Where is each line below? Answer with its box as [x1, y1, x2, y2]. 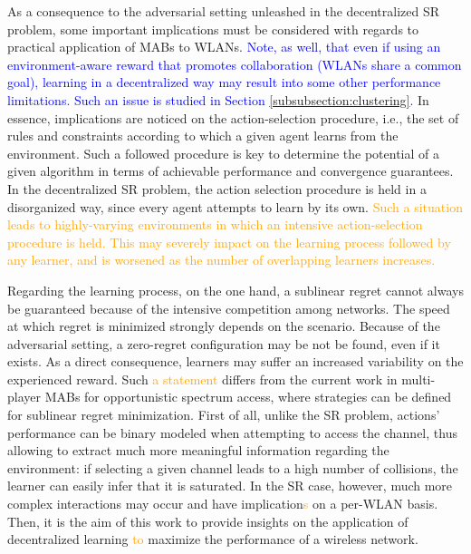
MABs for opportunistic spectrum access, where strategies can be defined [44, 387, 452, 406]
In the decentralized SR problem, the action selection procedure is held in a [7, 179, 427, 198]
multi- [401, 369, 436, 388]
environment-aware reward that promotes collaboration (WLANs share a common [7, 54, 462, 73]
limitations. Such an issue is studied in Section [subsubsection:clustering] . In [7, 90, 429, 109]
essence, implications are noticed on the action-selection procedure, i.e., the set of [7, 108, 459, 127]
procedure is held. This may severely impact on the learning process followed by [7, 232, 451, 251]
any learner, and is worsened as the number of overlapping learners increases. [7, 250, 436, 269]
